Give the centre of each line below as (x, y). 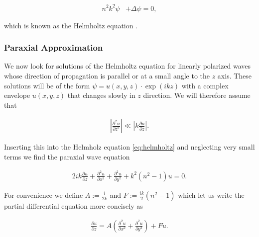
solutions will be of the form (47, 85)
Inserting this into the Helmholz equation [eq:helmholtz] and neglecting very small (129, 147)
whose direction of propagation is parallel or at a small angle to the (107, 75)
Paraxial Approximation (54, 47)
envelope (17, 95)
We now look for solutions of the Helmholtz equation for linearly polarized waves (128, 66)
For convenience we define (44, 195)
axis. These (235, 75)
